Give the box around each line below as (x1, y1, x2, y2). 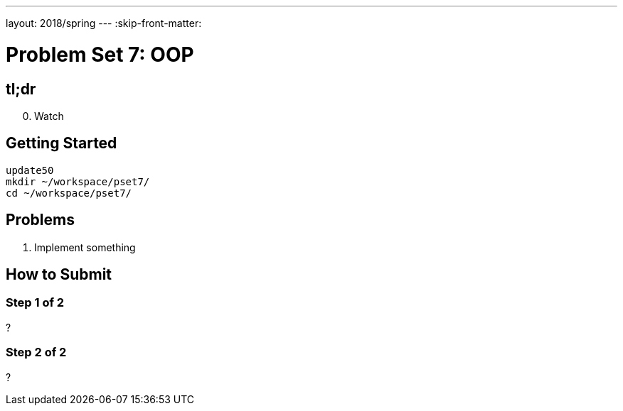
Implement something (34, 241, 136, 253)
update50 (6, 164, 54, 176)
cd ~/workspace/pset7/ (6, 187, 132, 199)
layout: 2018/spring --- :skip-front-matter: (6, 17, 202, 29)
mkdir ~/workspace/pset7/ (6, 175, 150, 187)
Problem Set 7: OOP (6, 42, 194, 67)
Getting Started (6, 134, 117, 153)
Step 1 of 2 (6, 295, 65, 310)
